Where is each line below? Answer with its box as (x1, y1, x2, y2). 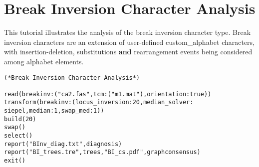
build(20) (4, 115, 36, 123)
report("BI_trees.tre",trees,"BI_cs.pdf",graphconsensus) (4, 149, 201, 156)
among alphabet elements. (4, 56, 84, 66)
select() (4, 132, 33, 140)
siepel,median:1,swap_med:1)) (4, 107, 104, 115)
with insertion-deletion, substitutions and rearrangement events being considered (4, 46, 253, 57)
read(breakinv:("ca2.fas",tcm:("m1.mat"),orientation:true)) (4, 90, 212, 98)
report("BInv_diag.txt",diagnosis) (4, 140, 122, 148)
